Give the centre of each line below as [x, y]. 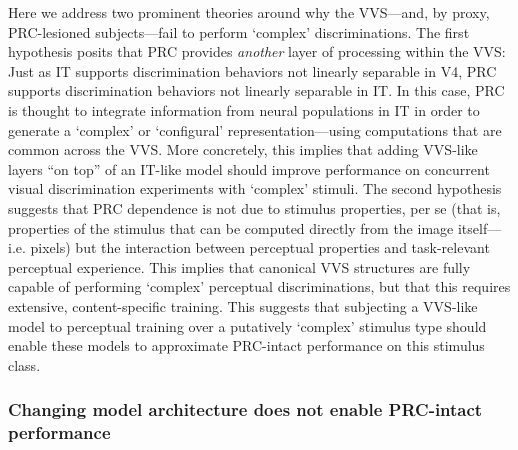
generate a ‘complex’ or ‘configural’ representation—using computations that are [255, 129]
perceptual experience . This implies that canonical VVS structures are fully [239, 266]
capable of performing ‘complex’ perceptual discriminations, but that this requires [259, 286]
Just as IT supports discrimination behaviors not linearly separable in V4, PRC [252, 70]
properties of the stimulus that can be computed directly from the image [231, 227]
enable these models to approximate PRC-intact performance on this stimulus [246, 345]
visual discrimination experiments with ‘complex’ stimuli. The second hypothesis [255, 188]
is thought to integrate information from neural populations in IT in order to [244, 109]
